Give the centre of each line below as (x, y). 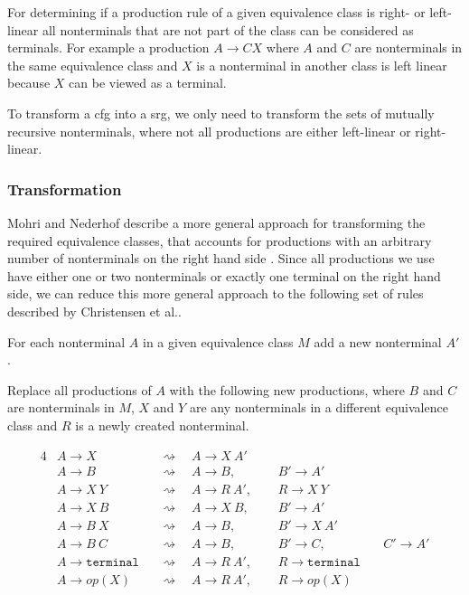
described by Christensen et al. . (94, 311)
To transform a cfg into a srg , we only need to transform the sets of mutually (221, 113)
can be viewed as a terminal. (148, 83)
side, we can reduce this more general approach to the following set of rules (216, 293)
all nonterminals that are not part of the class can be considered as (228, 29)
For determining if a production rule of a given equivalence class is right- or (216, 12)
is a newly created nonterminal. (162, 425)
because (29, 83)
